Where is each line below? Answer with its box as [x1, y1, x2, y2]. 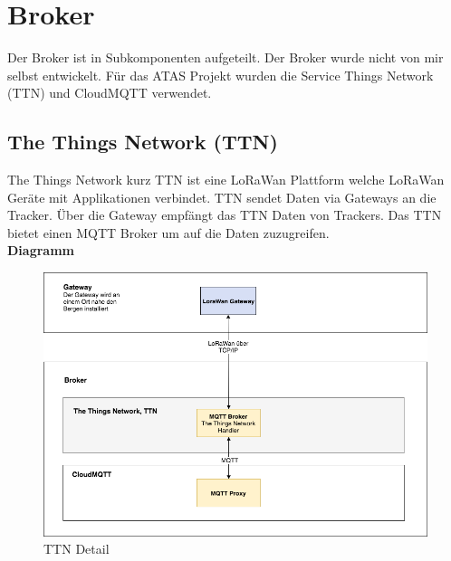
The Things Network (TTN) [7, 128, 278, 156]
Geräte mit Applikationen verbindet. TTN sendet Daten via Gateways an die [7, 187, 437, 206]
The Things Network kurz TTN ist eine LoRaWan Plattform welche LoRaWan [7, 170, 445, 189]
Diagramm [7, 241, 74, 260]
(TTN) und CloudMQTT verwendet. [7, 83, 212, 102]
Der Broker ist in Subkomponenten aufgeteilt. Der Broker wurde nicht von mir [7, 48, 444, 67]
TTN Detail [43, 539, 110, 558]
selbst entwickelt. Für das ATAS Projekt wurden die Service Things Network [7, 65, 434, 84]
